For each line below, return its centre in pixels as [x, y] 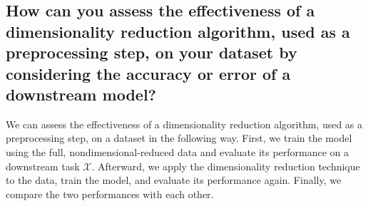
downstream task [43, 166]
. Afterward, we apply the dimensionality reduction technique [226, 166]
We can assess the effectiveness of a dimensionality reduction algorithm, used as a [184, 124]
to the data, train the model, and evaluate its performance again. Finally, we [174, 180]
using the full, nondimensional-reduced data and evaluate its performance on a [178, 151]
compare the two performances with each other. [110, 194]
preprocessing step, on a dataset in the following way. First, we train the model [179, 138]
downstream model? [81, 94]
